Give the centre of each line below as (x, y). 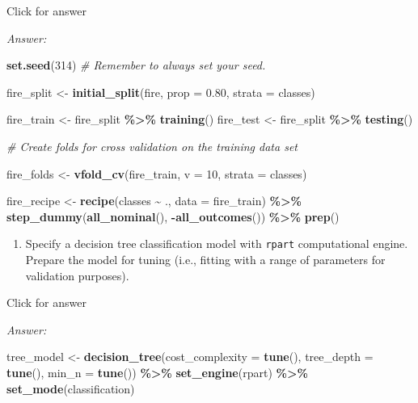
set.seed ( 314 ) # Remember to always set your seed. (136, 65)
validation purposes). (77, 275)
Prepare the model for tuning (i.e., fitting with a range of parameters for (205, 259)
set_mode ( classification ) (71, 388)
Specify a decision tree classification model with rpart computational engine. (217, 243)
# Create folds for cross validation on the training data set (152, 146)
